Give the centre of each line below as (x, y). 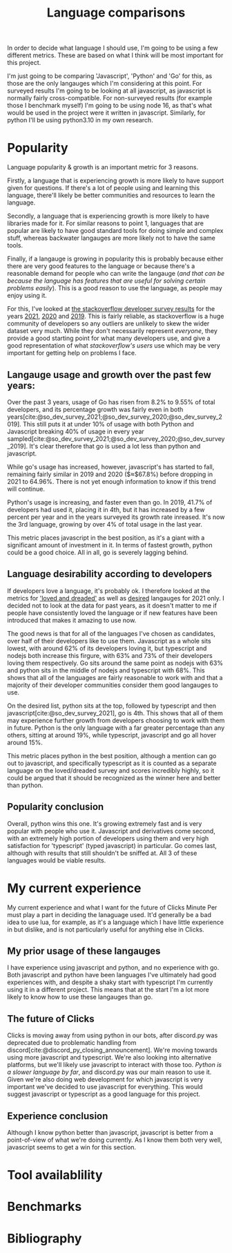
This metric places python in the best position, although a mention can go (112, 755)
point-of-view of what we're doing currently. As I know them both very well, (115, 1140)
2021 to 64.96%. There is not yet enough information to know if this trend (112, 481)
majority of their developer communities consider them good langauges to (113, 685)
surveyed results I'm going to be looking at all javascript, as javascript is (109, 91)
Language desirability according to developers (110, 574)
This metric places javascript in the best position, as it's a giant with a (106, 538)
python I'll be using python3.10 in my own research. (80, 120)
